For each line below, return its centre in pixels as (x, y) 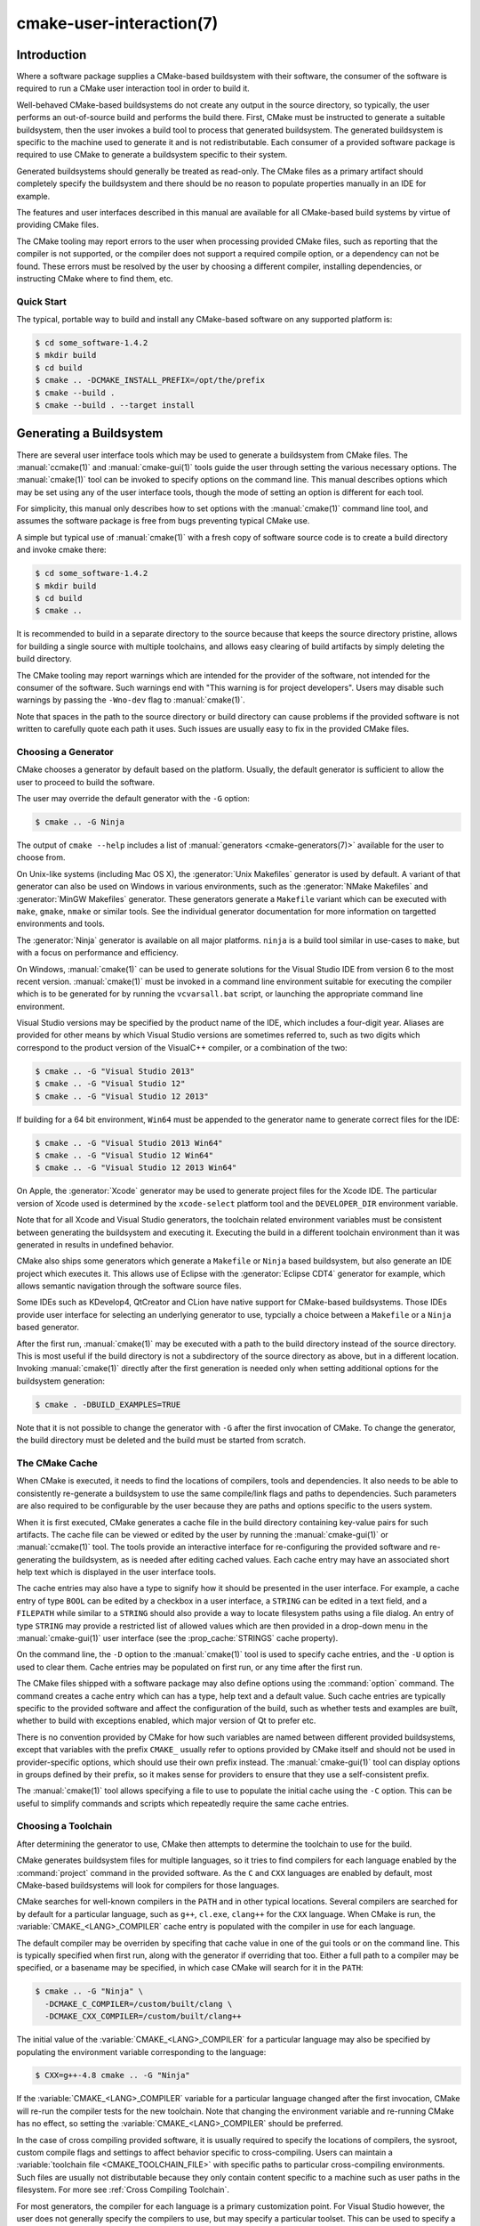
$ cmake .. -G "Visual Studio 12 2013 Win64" (136, 1168)
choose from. (41, 857)
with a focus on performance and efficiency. (98, 953)
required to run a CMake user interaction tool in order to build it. (133, 88)
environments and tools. (61, 924)
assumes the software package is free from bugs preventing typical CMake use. (163, 521)
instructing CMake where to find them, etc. (95, 278)
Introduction (52, 55)
